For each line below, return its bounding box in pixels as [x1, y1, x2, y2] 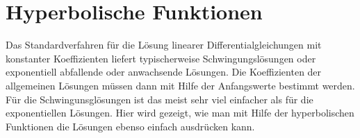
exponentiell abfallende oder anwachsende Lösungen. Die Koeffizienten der [6, 64, 322, 79]
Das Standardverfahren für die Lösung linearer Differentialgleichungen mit [6, 37, 322, 52]
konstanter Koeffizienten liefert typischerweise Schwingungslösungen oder [6, 51, 316, 65]
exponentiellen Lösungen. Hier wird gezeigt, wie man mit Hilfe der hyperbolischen [6, 105, 354, 120]
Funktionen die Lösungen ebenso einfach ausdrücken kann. [6, 119, 255, 133]
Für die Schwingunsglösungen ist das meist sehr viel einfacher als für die [6, 92, 313, 106]
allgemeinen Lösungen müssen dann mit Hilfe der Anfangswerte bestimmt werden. [6, 78, 355, 92]
